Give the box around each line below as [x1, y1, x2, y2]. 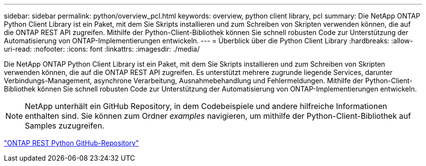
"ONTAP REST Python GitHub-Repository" [4, 139, 139, 147]
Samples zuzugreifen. [25, 121, 105, 130]
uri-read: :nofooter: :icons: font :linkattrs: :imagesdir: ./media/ [4, 45, 200, 53]
